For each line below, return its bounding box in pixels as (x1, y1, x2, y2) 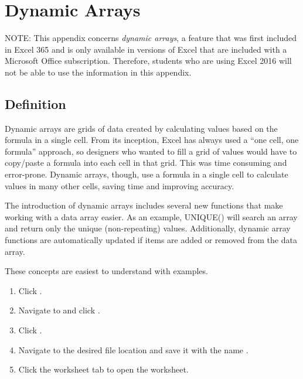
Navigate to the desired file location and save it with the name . (18, 343, 248, 356)
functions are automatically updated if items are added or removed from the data (5, 234, 297, 246)
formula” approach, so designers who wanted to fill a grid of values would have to (5, 145, 297, 157)
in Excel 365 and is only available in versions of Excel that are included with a (5, 43, 287, 55)
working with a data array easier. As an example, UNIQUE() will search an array (5, 210, 298, 223)
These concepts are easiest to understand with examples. (5, 265, 208, 277)
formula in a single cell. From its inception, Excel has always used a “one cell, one (5, 134, 299, 146)
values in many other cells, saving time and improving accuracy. (5, 179, 234, 192)
